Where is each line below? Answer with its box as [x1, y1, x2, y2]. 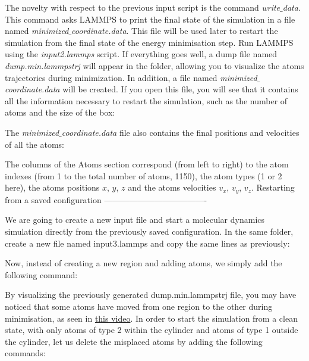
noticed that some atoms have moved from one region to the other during [5, 300, 273, 312]
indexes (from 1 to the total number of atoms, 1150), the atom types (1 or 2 [5, 169, 282, 182]
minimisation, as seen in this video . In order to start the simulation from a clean [5, 312, 298, 324]
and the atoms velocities [128, 181, 216, 194]
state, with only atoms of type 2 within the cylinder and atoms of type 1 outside [5, 323, 298, 336]
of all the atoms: [5, 138, 65, 150]
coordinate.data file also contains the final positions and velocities [61, 126, 299, 138]
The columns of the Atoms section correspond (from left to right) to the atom [5, 158, 289, 170]
